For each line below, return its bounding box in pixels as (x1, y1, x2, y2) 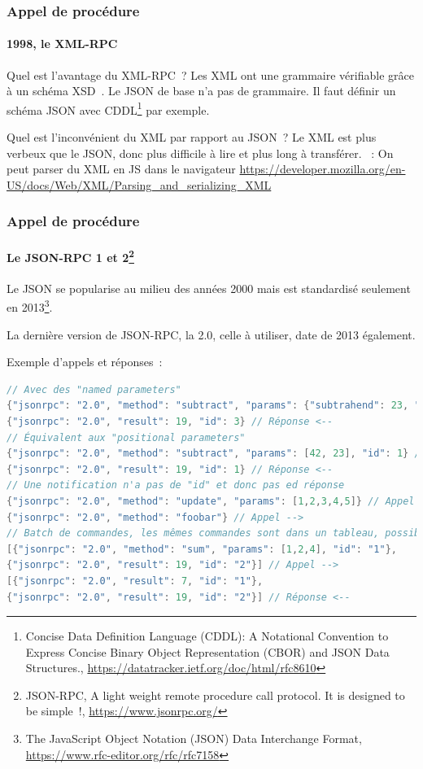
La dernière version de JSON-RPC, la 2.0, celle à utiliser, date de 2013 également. (7, 326, 416, 343)
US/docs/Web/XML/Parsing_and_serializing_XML (7, 176, 272, 193)
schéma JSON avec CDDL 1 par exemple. (7, 98, 210, 118)
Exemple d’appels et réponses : (7, 353, 163, 370)
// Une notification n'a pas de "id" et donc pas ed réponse (7, 479, 345, 492)
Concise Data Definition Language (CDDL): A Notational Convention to (25, 627, 389, 644)
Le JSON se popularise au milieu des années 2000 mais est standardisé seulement (7, 279, 411, 296)
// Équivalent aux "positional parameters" (7, 431, 246, 443)
